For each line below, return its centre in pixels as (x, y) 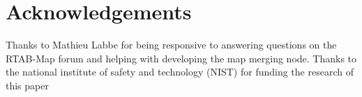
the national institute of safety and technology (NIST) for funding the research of (180, 72)
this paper (27, 85)
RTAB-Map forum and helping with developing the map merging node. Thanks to (181, 58)
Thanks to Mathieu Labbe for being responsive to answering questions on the (171, 45)
